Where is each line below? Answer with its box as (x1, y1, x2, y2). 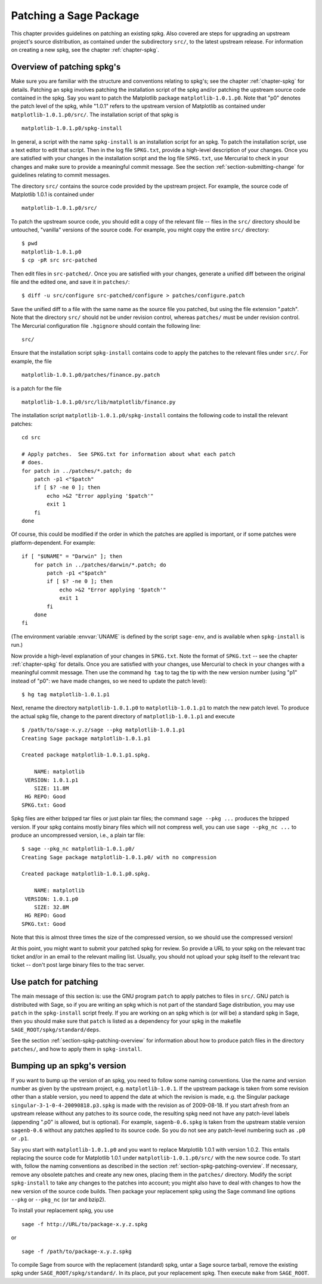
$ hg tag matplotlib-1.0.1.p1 (21, 691, 110, 698)
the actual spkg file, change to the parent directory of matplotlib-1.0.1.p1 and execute (11, 712, 235, 719)
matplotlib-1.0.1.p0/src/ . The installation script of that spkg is (11, 111, 179, 118)
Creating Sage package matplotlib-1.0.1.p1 (21, 735, 151, 742)
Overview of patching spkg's (11, 62, 121, 72)
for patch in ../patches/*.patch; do (21, 467, 132, 474)
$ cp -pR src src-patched (21, 257, 98, 263)
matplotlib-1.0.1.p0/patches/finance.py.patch (21, 371, 160, 379)
